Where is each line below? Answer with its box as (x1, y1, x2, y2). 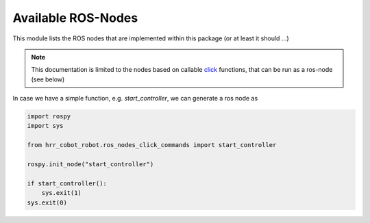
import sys (27, 122, 64, 130)
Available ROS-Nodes (12, 10, 138, 25)
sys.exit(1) (41, 189, 82, 197)
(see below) (31, 75, 65, 83)
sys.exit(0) (27, 198, 68, 207)
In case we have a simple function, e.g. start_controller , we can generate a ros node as (12, 94, 258, 103)
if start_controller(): (27, 179, 108, 187)
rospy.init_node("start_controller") (27, 161, 154, 168)
